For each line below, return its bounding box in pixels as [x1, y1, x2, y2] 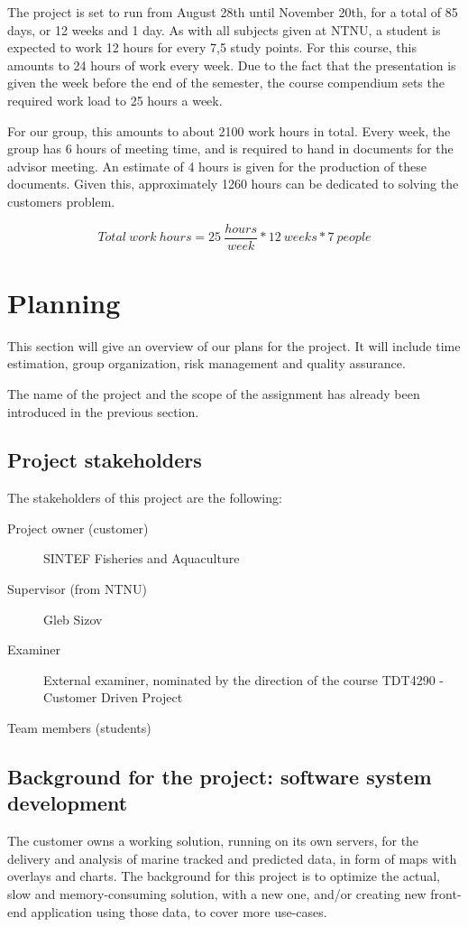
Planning [7, 283, 121, 320]
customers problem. [7, 191, 115, 210]
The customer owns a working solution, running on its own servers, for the [7, 831, 419, 850]
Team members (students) [7, 718, 151, 737]
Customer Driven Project [43, 688, 183, 707]
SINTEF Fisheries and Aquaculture [43, 549, 240, 568]
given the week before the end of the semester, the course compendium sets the [7, 73, 445, 92]
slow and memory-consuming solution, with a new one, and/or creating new [7, 885, 427, 904]
